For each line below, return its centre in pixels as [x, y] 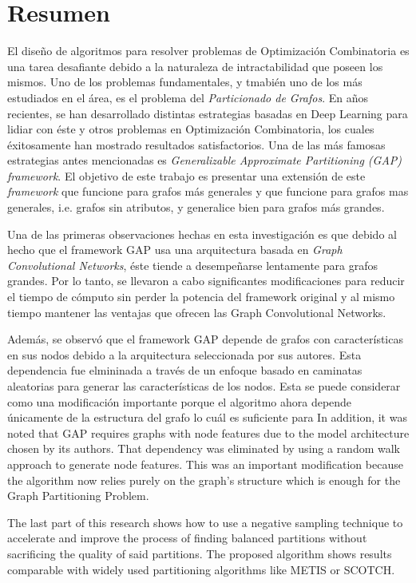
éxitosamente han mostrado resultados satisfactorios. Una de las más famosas [196, 144]
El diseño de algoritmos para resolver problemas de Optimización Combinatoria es [208, 51]
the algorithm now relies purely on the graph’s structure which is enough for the [204, 480]
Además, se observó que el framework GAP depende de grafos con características [205, 339]
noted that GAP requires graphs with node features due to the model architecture [208, 432]
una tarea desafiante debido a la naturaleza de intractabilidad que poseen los [195, 66]
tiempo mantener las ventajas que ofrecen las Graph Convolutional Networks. [197, 312]
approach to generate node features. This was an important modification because [205, 464]
